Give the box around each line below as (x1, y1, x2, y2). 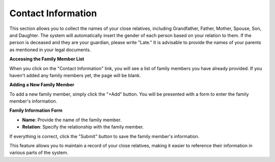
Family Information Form (9, 107, 63, 114)
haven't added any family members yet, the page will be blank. (9, 72, 141, 78)
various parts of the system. (9, 150, 69, 156)
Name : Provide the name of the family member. (22, 117, 122, 123)
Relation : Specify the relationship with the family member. (22, 124, 144, 130)
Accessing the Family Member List (9, 56, 85, 62)
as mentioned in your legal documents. (9, 46, 91, 53)
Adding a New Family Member (9, 82, 75, 88)
